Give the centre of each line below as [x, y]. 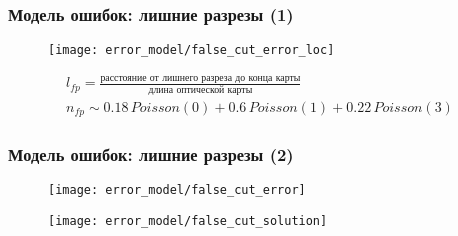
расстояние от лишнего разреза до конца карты [200, 77]
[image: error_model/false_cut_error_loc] [191, 50]
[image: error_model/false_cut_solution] [188, 220]
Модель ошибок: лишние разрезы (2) [151, 153]
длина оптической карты [200, 89]
